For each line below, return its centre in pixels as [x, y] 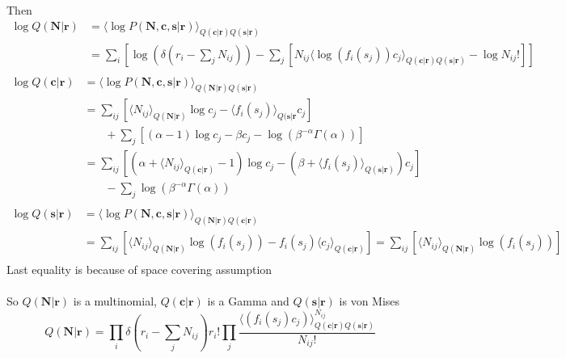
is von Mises [370, 301]
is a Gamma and [248, 301]
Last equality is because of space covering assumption [139, 270]
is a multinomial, [115, 301]
